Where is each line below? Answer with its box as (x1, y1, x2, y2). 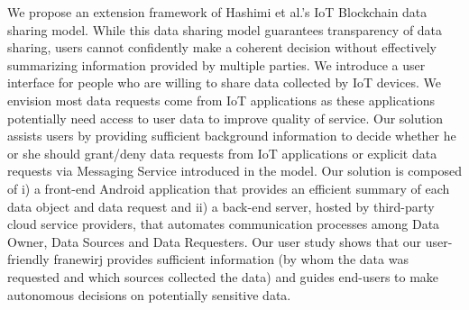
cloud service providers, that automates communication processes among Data (7, 214, 440, 233)
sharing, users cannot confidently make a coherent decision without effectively (7, 38, 437, 57)
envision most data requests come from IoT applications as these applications (7, 90, 435, 109)
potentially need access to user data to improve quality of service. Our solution (7, 108, 444, 127)
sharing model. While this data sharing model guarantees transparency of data (7, 20, 443, 39)
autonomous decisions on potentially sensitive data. (7, 285, 291, 304)
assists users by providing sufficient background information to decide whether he (7, 126, 456, 145)
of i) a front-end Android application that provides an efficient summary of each (7, 178, 450, 197)
